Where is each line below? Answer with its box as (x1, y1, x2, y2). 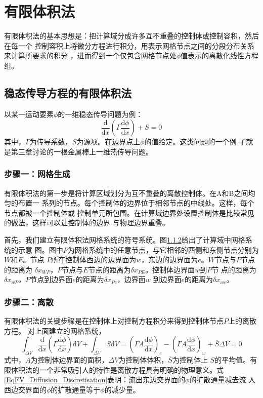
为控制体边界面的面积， (30, 354, 109, 365)
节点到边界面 (30, 274, 73, 285)
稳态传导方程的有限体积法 (4, 85, 131, 100)
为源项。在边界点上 (76, 136, 141, 147)
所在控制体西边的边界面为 (51, 254, 137, 265)
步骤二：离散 (4, 295, 54, 308)
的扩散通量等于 (51, 384, 101, 395)
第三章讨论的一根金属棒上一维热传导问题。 (11, 146, 153, 156)
